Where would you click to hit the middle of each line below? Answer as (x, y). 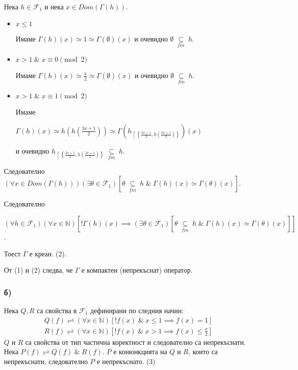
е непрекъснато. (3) (126, 361)
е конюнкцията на (140, 351)
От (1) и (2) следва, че (38, 270)
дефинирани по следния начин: (137, 310)
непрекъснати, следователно (46, 361)
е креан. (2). (48, 253)
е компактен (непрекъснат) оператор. (137, 270)
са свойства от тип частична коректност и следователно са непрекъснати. (136, 342)
